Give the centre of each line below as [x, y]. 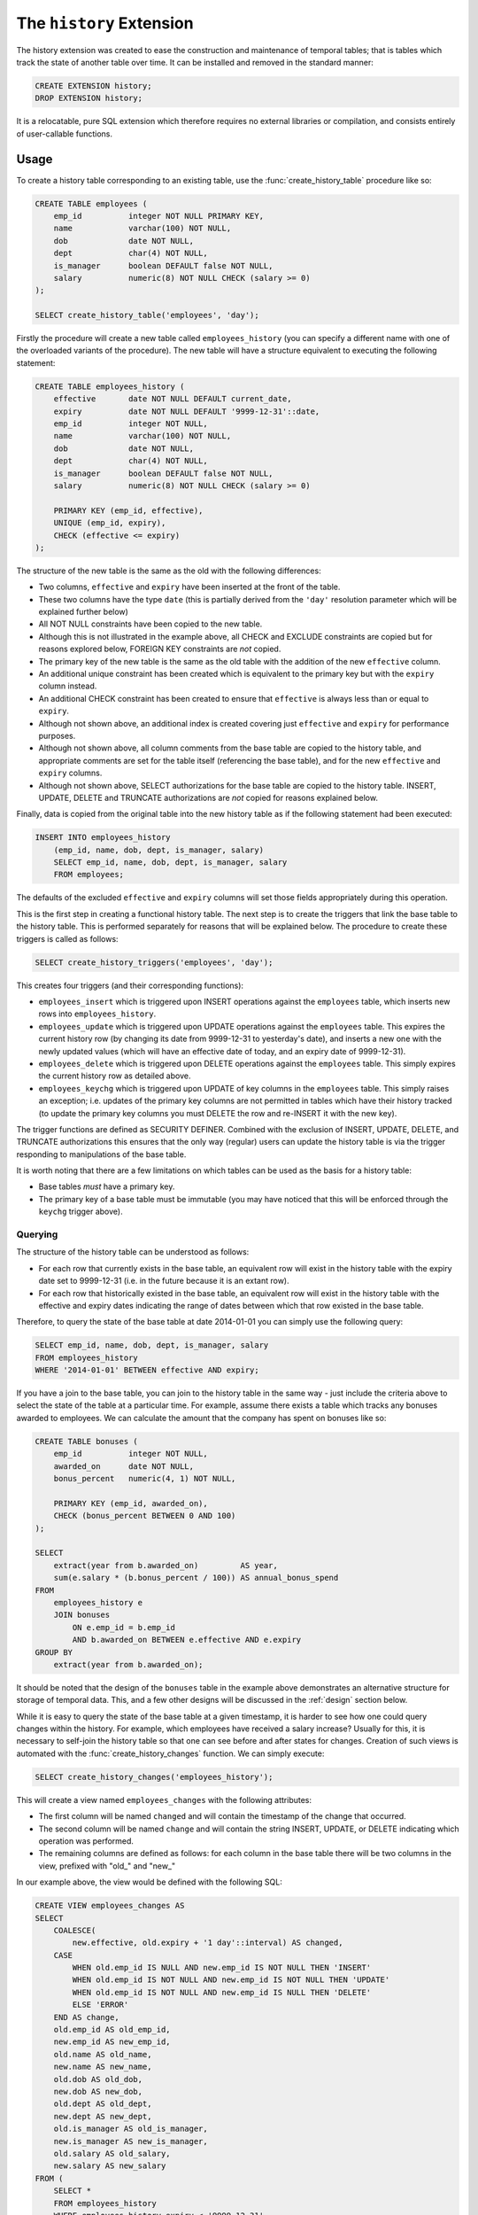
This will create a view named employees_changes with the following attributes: [164, 1799]
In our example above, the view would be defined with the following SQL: [149, 1882]
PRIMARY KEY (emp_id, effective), [128, 510]
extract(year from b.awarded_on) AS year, [166, 1565]
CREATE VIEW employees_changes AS [110, 1906]
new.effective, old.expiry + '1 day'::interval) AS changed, [208, 1943]
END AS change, [86, 2017]
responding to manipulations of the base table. [101, 1154]
